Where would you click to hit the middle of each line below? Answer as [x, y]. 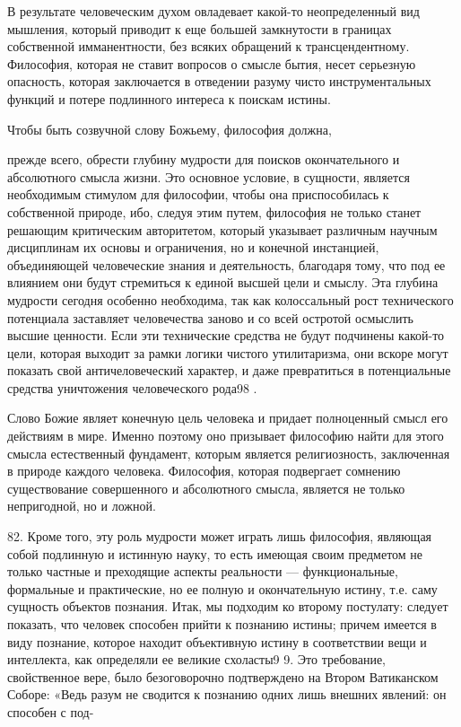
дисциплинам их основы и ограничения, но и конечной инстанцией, [193, 247]
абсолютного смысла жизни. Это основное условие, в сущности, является [209, 176]
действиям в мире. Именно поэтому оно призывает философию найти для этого [226, 436]
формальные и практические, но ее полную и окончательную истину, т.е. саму [222, 588]
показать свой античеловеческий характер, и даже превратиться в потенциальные [229, 370]
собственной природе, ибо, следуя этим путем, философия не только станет [214, 211]
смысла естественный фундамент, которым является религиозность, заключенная [229, 453]
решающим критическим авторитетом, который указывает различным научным [222, 229]
